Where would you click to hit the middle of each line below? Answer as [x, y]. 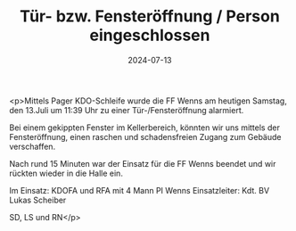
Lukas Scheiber [38, 200]
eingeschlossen [150, 35]
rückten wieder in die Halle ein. [66, 173]
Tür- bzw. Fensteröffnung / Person [150, 16]
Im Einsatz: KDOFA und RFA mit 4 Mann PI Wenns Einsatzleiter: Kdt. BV [140, 190]
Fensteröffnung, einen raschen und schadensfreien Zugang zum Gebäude [145, 136]
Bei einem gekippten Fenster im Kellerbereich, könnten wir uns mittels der [145, 128]
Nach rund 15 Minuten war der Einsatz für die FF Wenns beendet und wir [143, 163]
